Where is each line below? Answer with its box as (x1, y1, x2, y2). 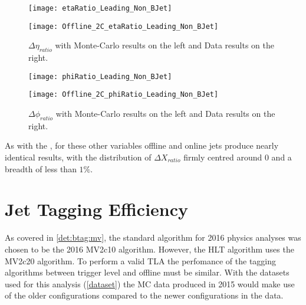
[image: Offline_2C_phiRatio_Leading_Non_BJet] (28, 90, 219, 99)
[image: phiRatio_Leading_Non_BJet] (28, 72, 172, 81)
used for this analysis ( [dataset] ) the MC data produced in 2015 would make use (5, 277, 295, 290)
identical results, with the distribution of (5, 151, 152, 163)
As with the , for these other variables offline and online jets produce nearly (5, 139, 279, 152)
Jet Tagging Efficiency (5, 197, 189, 221)
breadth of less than (5, 162, 77, 175)
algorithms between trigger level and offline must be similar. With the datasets (5, 266, 289, 278)
